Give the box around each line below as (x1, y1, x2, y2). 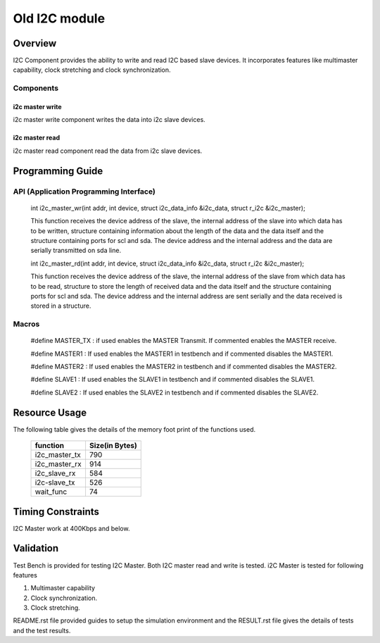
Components (13, 83, 59, 93)
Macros (13, 319, 40, 329)
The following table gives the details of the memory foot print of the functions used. (13, 425, 256, 433)
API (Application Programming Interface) (13, 187, 156, 196)
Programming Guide (13, 165, 103, 177)
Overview (13, 37, 57, 49)
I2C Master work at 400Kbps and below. (13, 524, 130, 532)
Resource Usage (13, 406, 87, 418)
